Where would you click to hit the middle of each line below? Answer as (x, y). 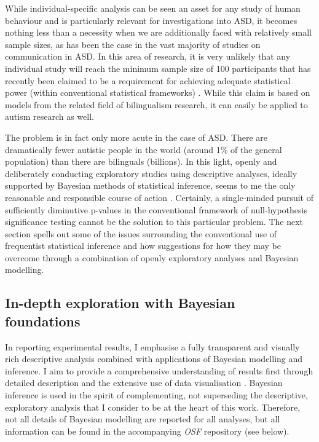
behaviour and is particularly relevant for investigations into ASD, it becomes (151, 20)
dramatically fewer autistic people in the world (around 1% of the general (144, 149)
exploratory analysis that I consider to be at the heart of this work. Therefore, (153, 407)
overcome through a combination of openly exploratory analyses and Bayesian (152, 257)
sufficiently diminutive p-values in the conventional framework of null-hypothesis (156, 209)
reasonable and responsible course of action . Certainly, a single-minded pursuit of (159, 197)
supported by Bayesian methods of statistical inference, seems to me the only (150, 185)
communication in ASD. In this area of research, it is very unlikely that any (148, 56)
